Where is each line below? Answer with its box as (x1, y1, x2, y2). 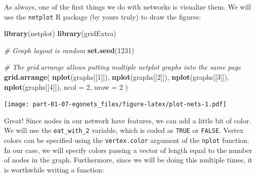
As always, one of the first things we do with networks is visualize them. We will (4, 2, 251, 12)
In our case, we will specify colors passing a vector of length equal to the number (4, 144, 252, 155)
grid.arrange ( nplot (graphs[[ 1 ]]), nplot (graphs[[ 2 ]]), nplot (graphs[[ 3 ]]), (4, 72, 229, 82)
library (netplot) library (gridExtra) (4, 28, 117, 39)
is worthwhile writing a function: (4, 164, 104, 174)
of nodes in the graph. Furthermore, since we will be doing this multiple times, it (4, 154, 252, 165)
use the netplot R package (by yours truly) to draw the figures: (4, 11, 201, 22)
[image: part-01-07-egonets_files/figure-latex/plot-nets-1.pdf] (4, 101, 226, 108)
